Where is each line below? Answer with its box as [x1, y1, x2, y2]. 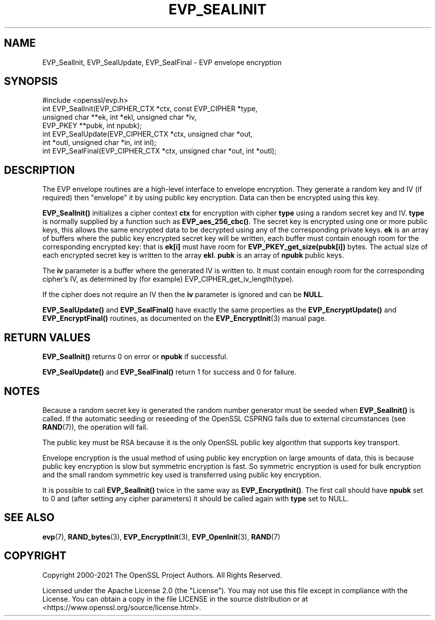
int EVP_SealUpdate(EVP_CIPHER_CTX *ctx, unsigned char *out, [42, 130, 253, 139]
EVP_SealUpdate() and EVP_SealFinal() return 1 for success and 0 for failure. [42, 368, 296, 377]
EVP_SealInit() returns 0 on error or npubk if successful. [42, 352, 228, 361]
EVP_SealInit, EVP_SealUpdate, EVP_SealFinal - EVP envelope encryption [42, 58, 282, 67]
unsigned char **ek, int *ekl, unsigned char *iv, [42, 113, 197, 122]
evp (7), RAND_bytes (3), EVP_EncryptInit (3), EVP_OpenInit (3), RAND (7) [42, 532, 281, 541]
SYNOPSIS [4, 75, 58, 88]
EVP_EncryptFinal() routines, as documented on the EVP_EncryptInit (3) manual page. [42, 314, 327, 323]
